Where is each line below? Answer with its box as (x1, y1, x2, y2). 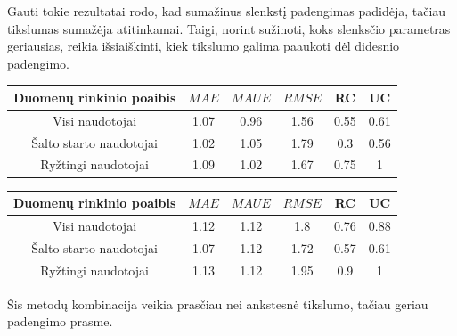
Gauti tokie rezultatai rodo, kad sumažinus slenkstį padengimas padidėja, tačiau (7, 2, 446, 20)
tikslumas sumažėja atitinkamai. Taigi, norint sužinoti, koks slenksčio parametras (7, 19, 451, 37)
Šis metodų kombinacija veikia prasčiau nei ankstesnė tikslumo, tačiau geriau (7, 294, 428, 313)
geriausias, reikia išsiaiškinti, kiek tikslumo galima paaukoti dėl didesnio (7, 37, 400, 55)
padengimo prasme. (7, 312, 113, 331)
